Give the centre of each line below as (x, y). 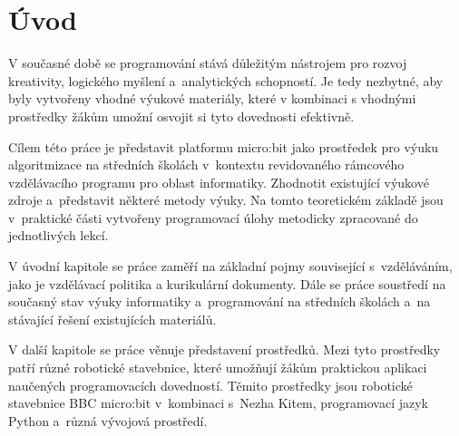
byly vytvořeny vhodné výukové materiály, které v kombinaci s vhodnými (212, 98)
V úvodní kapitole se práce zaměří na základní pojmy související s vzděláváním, (230, 266)
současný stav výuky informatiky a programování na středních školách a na (220, 301)
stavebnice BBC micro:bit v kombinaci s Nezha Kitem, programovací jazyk (219, 403)
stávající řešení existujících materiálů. (112, 319)
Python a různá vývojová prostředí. (108, 420)
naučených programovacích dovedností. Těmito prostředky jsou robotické (210, 385)
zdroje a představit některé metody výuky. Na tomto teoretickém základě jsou (226, 200)
